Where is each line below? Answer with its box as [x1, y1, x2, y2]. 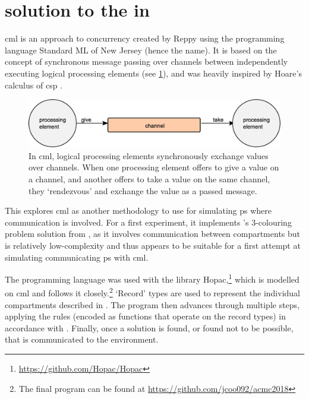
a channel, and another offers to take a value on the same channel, [29, 173, 270, 185]
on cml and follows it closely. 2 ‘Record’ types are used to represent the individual [5, 285, 300, 299]
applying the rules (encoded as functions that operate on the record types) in [5, 310, 286, 322]
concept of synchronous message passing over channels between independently [5, 55, 288, 68]
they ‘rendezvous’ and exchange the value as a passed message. [29, 184, 257, 197]
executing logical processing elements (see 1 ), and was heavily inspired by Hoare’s [5, 66, 302, 79]
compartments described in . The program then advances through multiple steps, [5, 298, 300, 311]
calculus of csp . [5, 78, 63, 91]
